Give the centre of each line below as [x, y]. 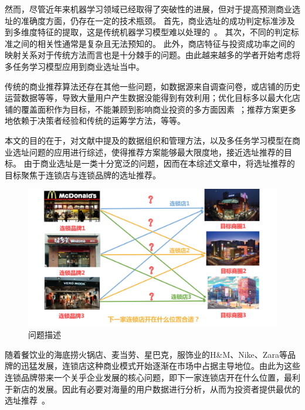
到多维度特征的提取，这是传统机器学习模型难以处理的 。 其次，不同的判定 [148, 32]
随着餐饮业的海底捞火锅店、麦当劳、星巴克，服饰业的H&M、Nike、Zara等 [146, 354]
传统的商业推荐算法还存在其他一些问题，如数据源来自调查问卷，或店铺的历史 [152, 86]
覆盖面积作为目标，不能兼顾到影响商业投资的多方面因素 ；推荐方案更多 [158, 109]
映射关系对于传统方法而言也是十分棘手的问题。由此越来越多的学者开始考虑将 [152, 55]
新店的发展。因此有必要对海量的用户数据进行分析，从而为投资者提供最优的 [156, 389]
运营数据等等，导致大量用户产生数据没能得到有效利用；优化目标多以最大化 [148, 98]
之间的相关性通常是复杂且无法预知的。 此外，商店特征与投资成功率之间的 [154, 43]
